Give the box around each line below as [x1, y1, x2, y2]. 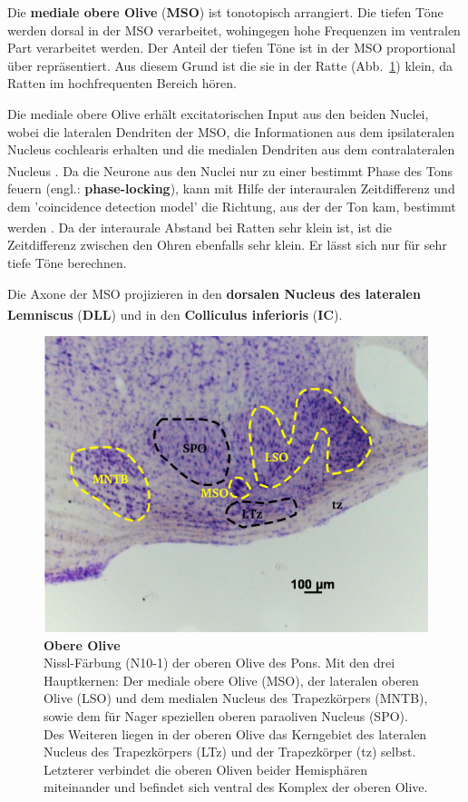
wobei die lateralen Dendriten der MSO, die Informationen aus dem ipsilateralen [7, 122, 454, 141]
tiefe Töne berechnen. [7, 253, 127, 272]
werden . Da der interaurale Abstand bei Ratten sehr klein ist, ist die [7, 217, 393, 236]
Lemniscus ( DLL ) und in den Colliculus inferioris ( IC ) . [7, 304, 343, 323]
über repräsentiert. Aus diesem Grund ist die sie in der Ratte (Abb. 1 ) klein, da [7, 55, 453, 74]
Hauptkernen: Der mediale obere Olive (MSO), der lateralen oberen [44, 670, 419, 689]
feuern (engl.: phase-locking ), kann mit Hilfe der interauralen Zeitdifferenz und [7, 179, 455, 197]
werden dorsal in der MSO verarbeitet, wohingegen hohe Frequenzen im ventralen [7, 20, 461, 39]
